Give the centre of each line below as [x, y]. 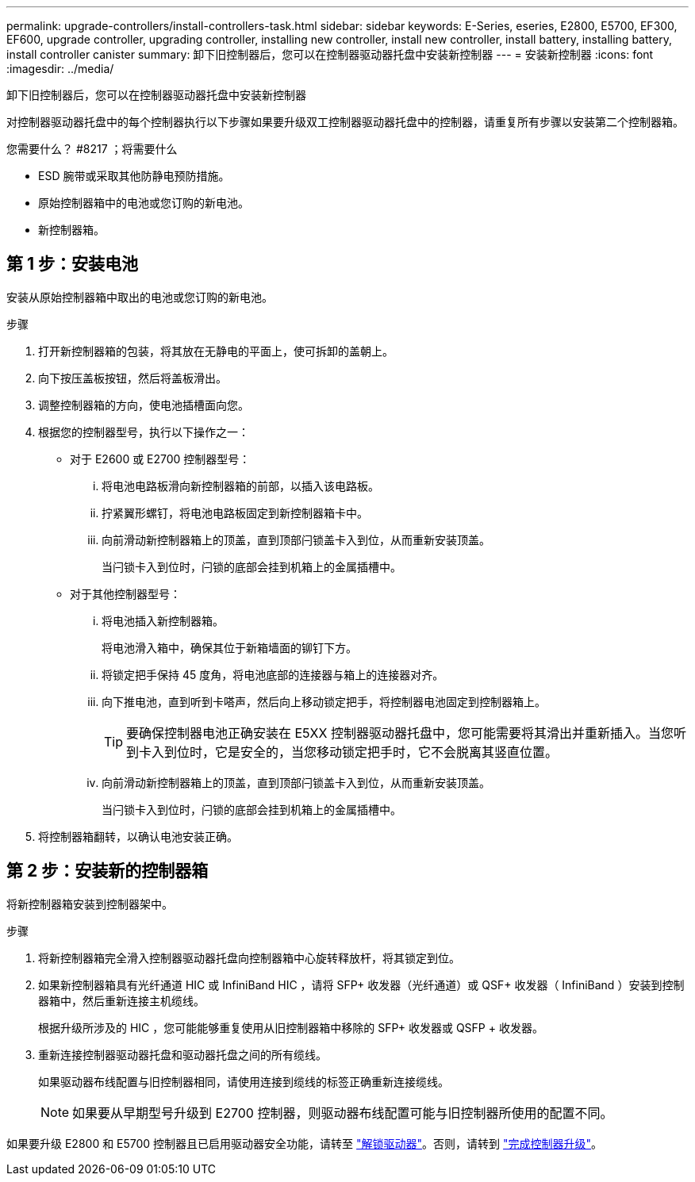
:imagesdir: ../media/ [60, 69]
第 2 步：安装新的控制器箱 [108, 871]
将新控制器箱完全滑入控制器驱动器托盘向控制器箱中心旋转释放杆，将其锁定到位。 [249, 957]
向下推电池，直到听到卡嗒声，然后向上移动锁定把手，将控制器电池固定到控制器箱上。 [324, 701]
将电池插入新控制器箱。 [163, 620]
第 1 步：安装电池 [72, 264]
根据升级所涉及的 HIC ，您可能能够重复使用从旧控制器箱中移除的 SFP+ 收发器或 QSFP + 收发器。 [291, 1027]
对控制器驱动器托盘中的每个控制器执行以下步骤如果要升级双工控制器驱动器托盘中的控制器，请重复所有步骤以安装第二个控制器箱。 [345, 122]
